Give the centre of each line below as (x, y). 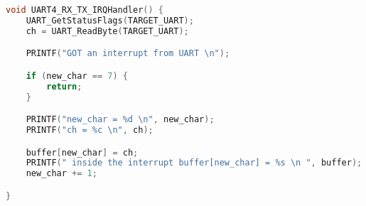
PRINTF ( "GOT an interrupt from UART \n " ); (128, 54)
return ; (64, 86)
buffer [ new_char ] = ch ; (82, 152)
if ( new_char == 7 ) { (77, 76)
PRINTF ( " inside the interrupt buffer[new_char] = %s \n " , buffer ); (194, 163)
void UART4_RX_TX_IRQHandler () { (85, 10)
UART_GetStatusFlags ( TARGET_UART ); (110, 20)
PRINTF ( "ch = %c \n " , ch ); (90, 130)
